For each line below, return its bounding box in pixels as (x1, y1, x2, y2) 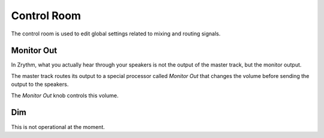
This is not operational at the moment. (11, 123, 105, 130)
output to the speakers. (11, 81, 69, 88)
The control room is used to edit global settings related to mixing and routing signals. (11, 30, 221, 37)
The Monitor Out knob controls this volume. (11, 92, 119, 99)
